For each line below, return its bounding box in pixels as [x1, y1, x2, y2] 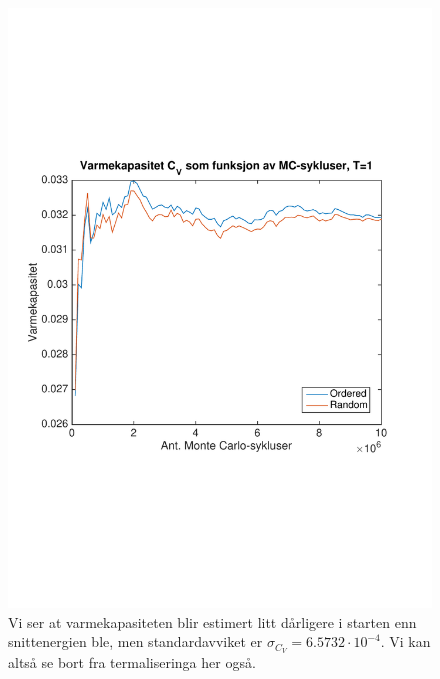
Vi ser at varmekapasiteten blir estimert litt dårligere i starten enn [8, 611, 417, 632]
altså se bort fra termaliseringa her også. [8, 651, 256, 672]
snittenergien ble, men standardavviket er [8, 631, 263, 652]
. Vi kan [380, 631, 431, 652]
